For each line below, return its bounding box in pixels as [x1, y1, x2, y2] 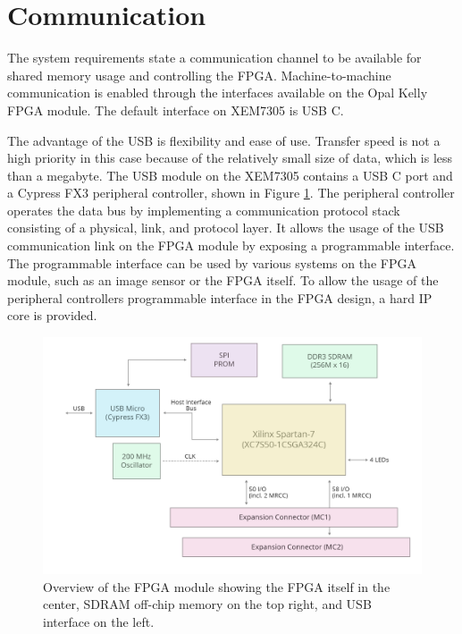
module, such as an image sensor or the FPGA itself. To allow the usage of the [7, 271, 439, 290]
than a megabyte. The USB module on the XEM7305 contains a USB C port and [7, 165, 453, 184]
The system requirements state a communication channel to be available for [7, 48, 422, 67]
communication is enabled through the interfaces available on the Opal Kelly [7, 83, 428, 102]
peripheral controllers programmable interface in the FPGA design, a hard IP [7, 288, 433, 307]
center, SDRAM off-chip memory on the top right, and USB [43, 595, 372, 613]
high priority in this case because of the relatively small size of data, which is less [7, 148, 453, 167]
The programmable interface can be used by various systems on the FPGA [7, 253, 416, 272]
